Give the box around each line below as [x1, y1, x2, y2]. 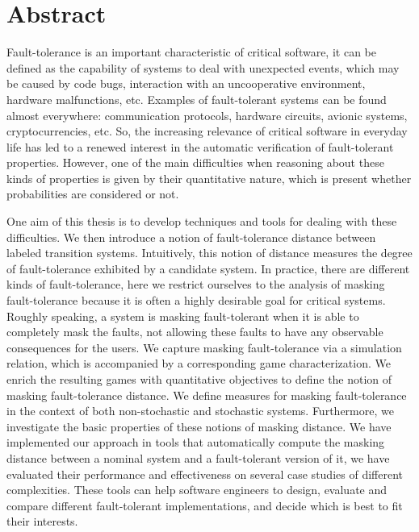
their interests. [6, 513, 78, 530]
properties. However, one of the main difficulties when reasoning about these [6, 154, 384, 171]
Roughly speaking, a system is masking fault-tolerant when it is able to [6, 307, 359, 324]
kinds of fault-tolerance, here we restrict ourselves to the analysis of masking [6, 276, 385, 293]
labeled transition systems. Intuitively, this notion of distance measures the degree [6, 244, 413, 261]
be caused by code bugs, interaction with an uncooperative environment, [6, 75, 366, 92]
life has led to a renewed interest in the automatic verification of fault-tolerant [6, 138, 394, 155]
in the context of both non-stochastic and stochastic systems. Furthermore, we [6, 402, 394, 419]
